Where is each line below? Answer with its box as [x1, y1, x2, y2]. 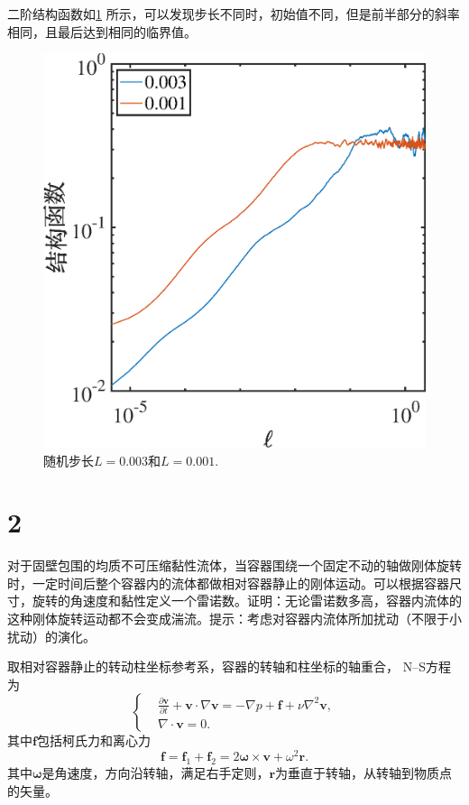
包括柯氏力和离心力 [36, 731, 151, 750]
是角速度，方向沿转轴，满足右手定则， [41, 763, 270, 782]
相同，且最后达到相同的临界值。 [7, 22, 197, 41]
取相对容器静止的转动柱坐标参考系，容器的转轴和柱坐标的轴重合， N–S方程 [7, 657, 451, 676]
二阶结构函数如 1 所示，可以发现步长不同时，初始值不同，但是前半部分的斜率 [7, 5, 460, 23]
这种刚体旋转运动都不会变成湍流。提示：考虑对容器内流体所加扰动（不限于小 [7, 609, 462, 628]
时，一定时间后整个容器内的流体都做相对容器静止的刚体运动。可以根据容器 [7, 573, 449, 592]
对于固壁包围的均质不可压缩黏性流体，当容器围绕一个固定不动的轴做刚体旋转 [7, 556, 462, 575]
